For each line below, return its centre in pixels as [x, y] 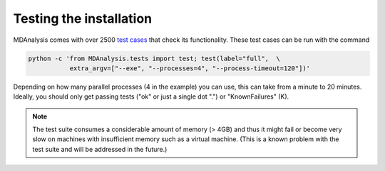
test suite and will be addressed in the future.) [100, 149]
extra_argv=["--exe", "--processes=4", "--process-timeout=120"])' [190, 68]
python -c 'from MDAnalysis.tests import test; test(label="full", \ [154, 58]
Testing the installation [83, 18]
